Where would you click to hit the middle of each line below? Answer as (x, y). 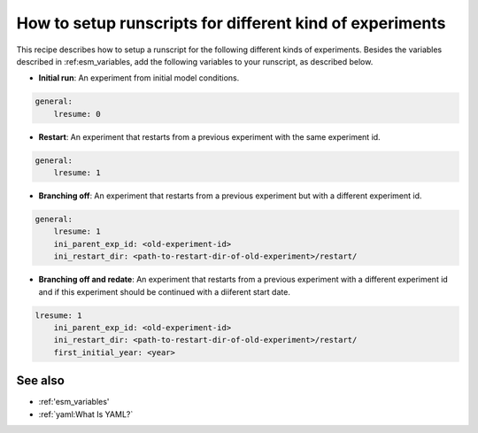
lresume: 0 (77, 114)
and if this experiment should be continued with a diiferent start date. (165, 291)
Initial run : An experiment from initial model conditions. (139, 78)
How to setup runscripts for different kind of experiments (231, 23)
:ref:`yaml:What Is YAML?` (86, 414)
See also (41, 381)
